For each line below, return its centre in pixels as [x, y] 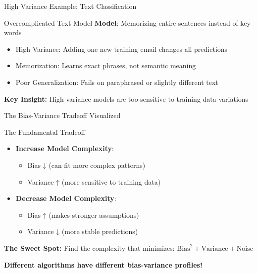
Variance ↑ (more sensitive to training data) [94, 181]
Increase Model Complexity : [65, 148]
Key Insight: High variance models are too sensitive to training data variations [126, 98]
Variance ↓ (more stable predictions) [83, 231]
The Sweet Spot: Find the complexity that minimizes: [89, 248]
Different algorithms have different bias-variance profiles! [103, 264]
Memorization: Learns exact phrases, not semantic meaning [106, 65]
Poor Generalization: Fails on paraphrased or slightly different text [117, 82]
